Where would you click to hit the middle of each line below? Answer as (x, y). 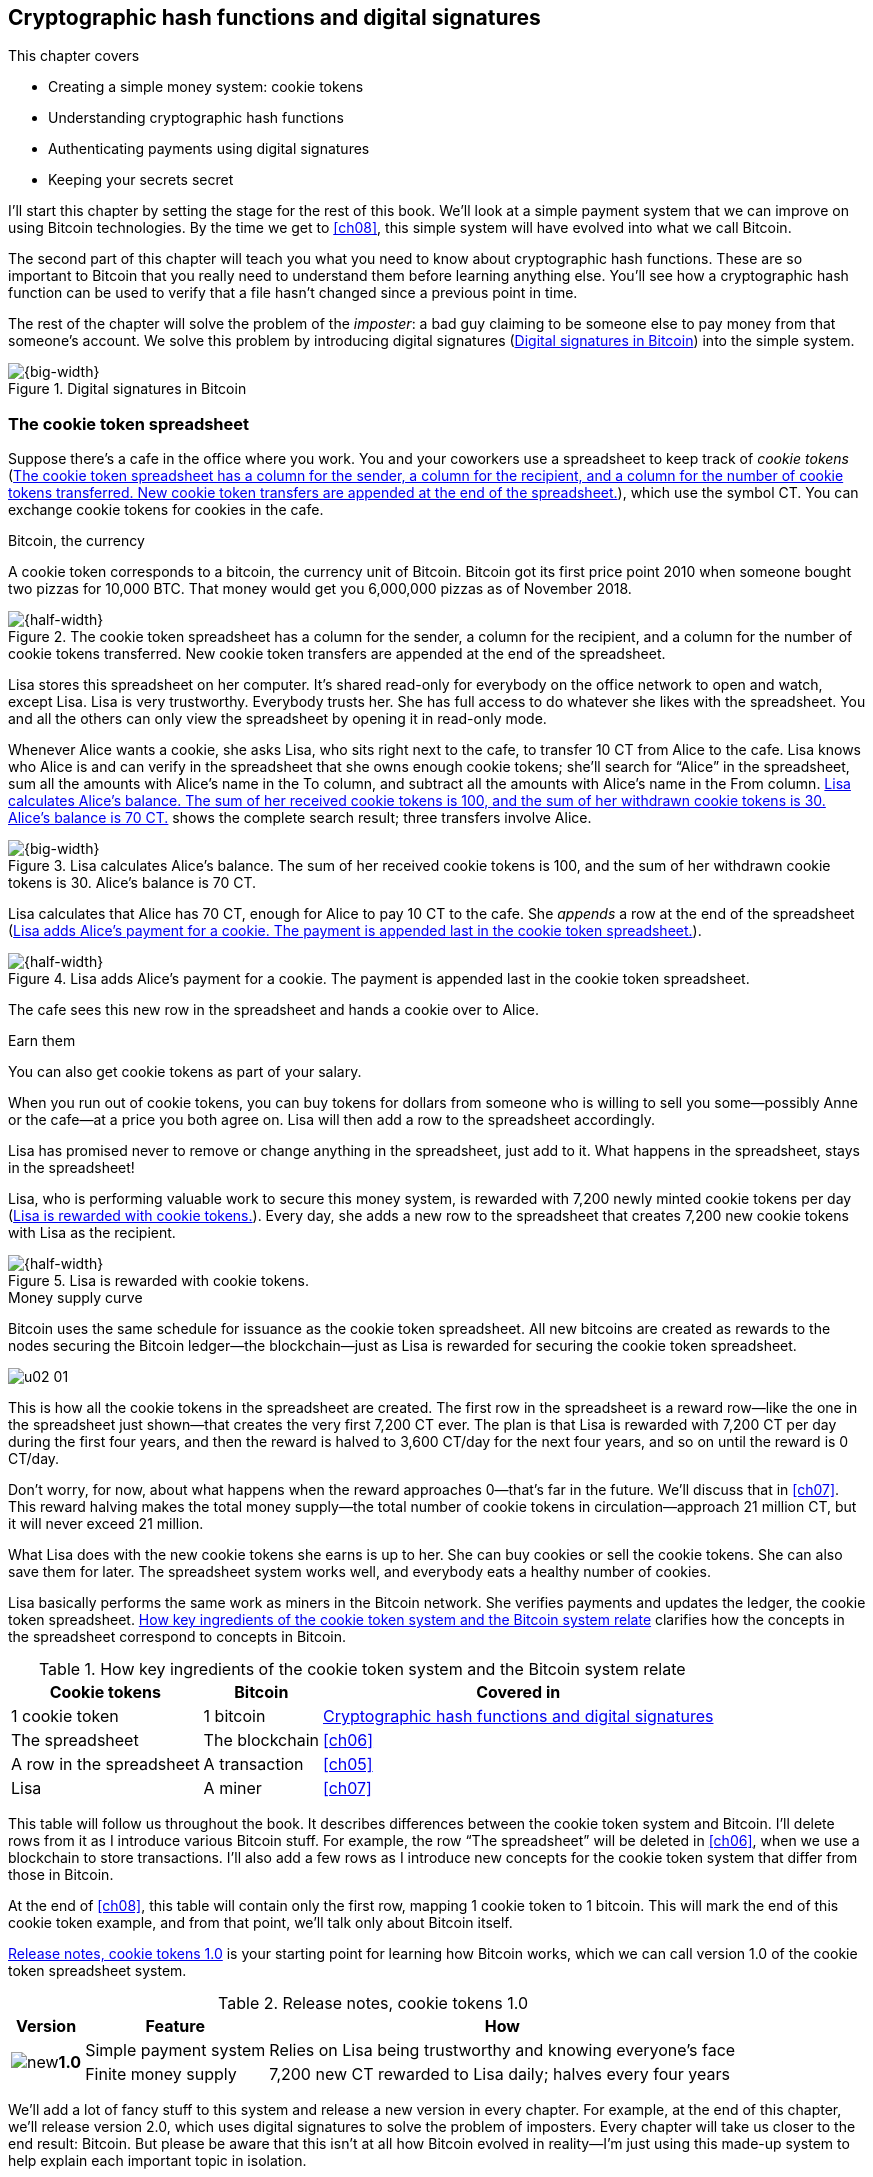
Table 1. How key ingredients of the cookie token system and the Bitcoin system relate (362, 1669)
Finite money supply (161, 2074)
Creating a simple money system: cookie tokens (206, 87)
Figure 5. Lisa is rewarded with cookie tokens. (158, 1281)
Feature (175, 2026)
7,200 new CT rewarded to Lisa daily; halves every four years (499, 2074)
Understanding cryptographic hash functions (196, 118)
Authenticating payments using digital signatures (209, 149)
